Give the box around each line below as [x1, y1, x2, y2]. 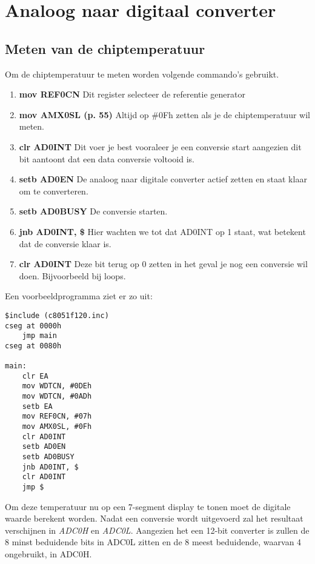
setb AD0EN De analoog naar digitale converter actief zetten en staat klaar [19, 173, 307, 185]
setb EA [22, 402, 53, 411]
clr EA [22, 371, 48, 380]
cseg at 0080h [5, 341, 62, 350]
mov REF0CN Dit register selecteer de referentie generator [19, 88, 245, 101]
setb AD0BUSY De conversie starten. [19, 205, 168, 217]
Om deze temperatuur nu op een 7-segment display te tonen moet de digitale [5, 500, 291, 513]
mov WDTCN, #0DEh [22, 382, 92, 391]
